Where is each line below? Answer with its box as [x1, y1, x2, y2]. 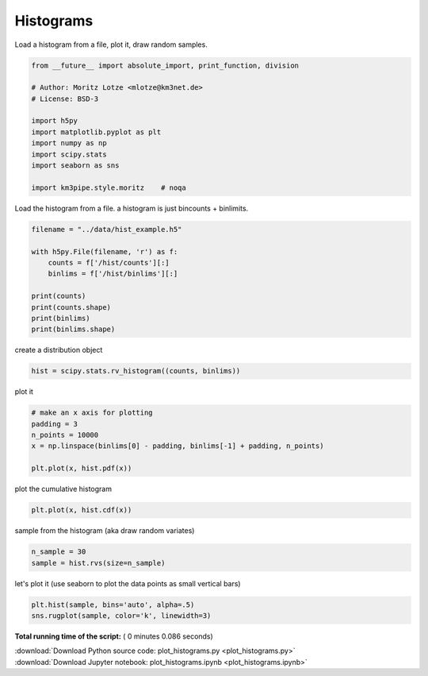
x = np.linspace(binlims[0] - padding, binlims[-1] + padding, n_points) [31, 442, 324, 450]
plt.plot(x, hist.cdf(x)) [31, 505, 132, 515]
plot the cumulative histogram [14, 485, 113, 494]
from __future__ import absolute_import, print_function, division [31, 60, 300, 70]
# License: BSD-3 [31, 94, 99, 103]
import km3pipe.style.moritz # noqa [31, 183, 186, 192]
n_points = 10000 [31, 431, 99, 440]
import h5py [31, 116, 78, 126]
